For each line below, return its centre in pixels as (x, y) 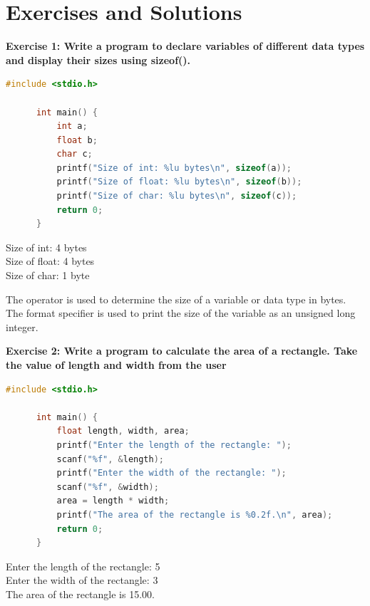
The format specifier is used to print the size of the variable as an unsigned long (181, 313)
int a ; (72, 126)
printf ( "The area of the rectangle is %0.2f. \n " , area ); (195, 514)
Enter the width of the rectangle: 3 (82, 580)
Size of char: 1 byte (48, 275)
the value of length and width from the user (116, 365)
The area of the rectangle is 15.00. (80, 594)
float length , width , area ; (123, 431)
